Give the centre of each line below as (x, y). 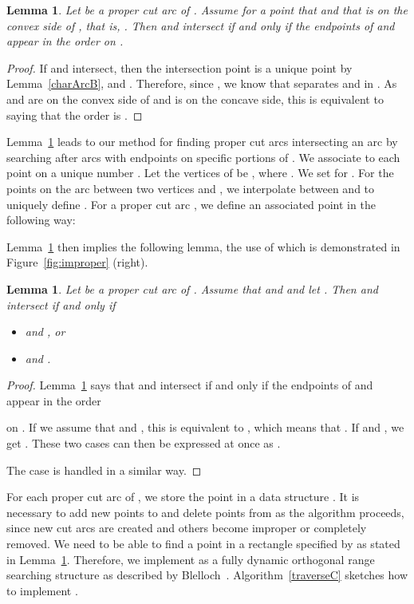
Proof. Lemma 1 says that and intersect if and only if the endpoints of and (190, 385)
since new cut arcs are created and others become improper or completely (187, 528)
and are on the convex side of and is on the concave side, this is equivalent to (195, 99)
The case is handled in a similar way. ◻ (104, 470)
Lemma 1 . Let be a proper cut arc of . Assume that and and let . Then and (192, 288)
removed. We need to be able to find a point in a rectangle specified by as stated (203, 544)
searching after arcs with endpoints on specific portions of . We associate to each (203, 157)
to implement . (42, 590)
